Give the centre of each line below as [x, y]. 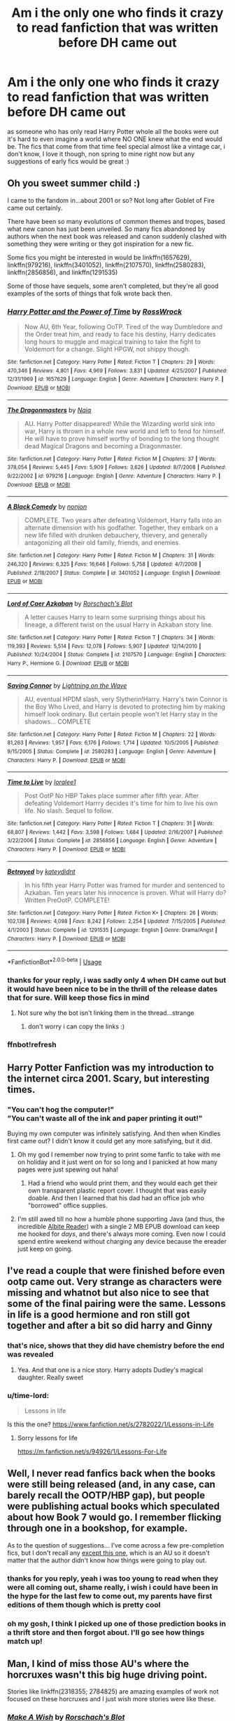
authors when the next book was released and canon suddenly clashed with [117, 236]
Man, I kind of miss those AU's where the [98, 1664]
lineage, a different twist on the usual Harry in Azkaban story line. [119, 624]
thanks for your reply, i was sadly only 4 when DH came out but [117, 980]
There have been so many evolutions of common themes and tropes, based [116, 221]
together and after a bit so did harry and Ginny [110, 1325]
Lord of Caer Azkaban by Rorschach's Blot [70, 603]
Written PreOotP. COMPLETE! [67, 900]
